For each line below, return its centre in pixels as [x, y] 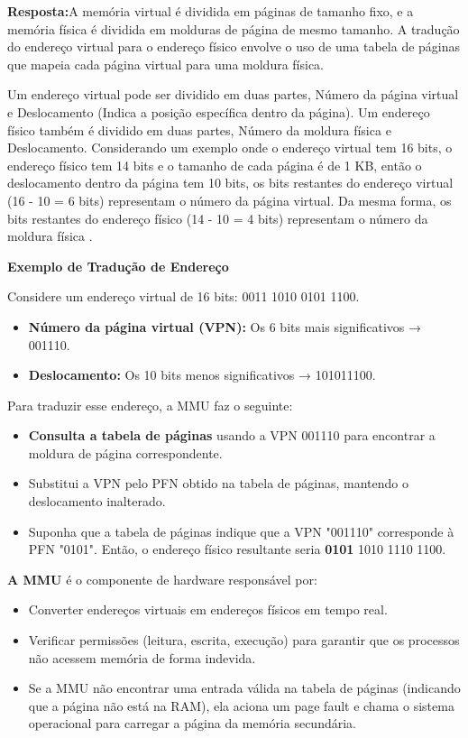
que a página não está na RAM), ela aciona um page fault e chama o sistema [241, 705]
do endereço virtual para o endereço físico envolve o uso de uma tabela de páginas [234, 46]
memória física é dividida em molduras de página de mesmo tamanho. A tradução [234, 28]
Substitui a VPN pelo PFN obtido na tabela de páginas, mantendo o [218, 483]
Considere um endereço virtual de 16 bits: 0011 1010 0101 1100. [184, 296]
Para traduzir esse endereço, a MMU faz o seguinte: [150, 405]
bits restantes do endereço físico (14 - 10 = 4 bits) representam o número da [218, 218]
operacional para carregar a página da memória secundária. [192, 723]
